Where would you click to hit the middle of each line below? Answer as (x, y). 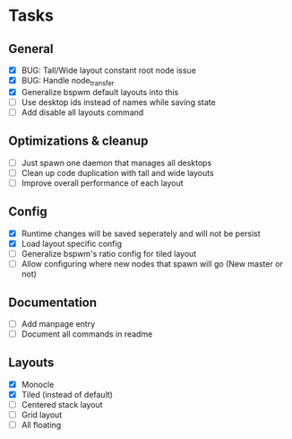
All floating (41, 425)
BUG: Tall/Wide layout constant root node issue (108, 70)
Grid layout (42, 415)
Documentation (53, 302)
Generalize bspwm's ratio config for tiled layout (109, 253)
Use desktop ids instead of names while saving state (118, 102)
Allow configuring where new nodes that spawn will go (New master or (152, 264)
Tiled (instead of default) (67, 394)
